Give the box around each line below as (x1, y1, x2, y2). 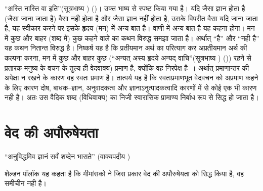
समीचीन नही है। (5, 178, 47, 188)
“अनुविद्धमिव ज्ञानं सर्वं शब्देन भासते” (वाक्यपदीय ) (5, 151, 130, 162)
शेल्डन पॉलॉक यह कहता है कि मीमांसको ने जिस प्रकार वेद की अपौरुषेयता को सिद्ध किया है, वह (5, 168, 244, 178)
